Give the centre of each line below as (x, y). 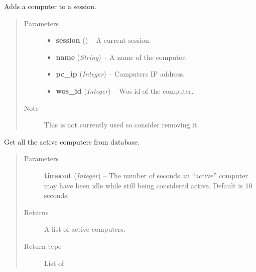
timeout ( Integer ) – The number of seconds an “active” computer (146, 175)
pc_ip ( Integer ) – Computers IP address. (120, 74)
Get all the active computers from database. (72, 141)
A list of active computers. (85, 229)
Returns (36, 212)
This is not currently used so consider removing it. (121, 125)
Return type (43, 246)
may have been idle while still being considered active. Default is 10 (148, 185)
